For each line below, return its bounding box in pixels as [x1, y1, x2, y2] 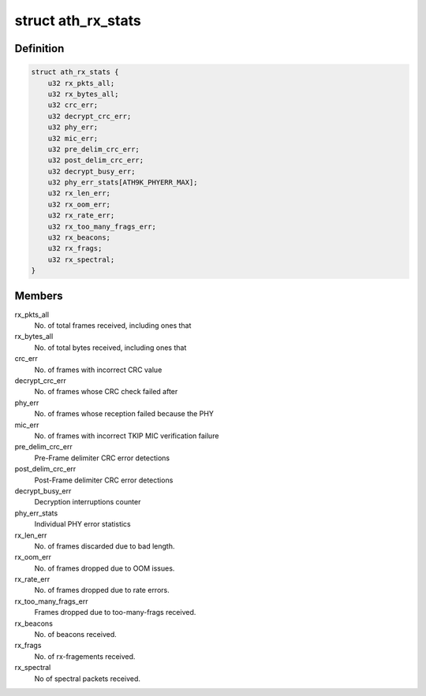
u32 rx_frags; [47, 244, 103, 253]
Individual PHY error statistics [34, 519, 131, 529]
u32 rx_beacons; [47, 233, 110, 242]
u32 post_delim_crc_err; [47, 156, 144, 165]
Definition [14, 42, 65, 55]
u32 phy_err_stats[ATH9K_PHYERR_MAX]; [47, 178, 198, 187]
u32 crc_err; [47, 101, 99, 110]
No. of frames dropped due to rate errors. [34, 586, 170, 595]
